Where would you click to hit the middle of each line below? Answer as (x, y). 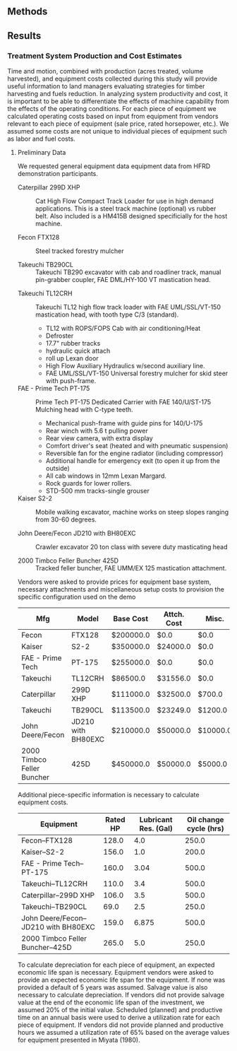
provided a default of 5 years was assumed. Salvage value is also (113, 987)
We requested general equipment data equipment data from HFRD (114, 166)
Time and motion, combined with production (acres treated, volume (105, 71)
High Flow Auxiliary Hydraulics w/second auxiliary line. (126, 366)
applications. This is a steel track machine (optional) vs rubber (126, 209)
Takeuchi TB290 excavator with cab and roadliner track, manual (128, 272)
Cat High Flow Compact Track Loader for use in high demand (124, 201)
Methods (28, 12)
